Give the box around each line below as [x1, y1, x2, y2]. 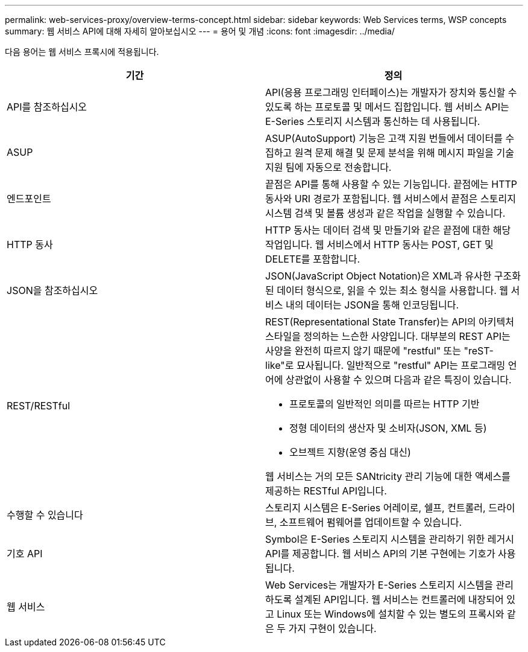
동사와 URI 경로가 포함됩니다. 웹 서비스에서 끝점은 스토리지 [265, 193, 516, 205]
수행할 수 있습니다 [7, 509, 83, 521]
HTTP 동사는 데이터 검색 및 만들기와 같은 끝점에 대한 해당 [265, 224, 511, 236]
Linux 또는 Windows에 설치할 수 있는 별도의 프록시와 [277, 608, 504, 620]
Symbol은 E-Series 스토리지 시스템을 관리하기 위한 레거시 [265, 533, 514, 545]
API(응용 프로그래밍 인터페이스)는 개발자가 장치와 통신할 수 [265, 86, 517, 98]
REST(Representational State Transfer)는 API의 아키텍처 [265, 316, 514, 328]
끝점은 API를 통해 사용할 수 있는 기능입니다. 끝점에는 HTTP [265, 178, 518, 190]
